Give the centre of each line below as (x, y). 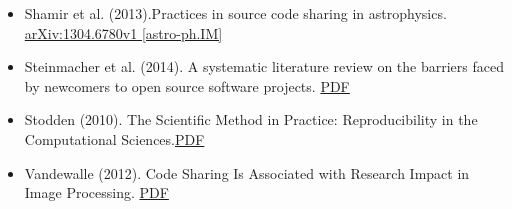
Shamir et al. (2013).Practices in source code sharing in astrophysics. (235, 13)
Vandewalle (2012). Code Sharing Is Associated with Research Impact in (247, 172)
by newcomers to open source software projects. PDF (187, 85)
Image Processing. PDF (96, 192)
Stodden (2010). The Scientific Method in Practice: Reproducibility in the (251, 119)
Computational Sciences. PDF (114, 138)
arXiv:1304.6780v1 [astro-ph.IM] (123, 32)
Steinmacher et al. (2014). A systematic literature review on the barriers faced (264, 66)
